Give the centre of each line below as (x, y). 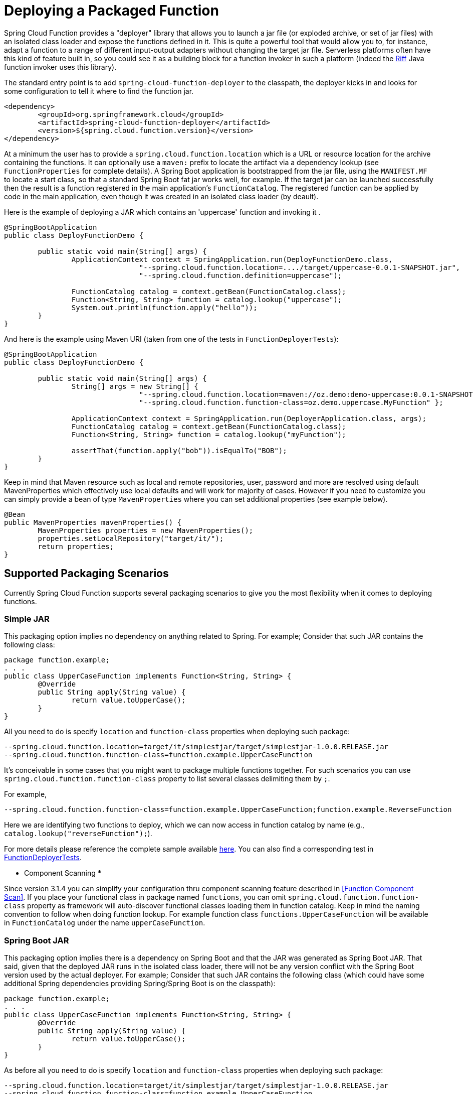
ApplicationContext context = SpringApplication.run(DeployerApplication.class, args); (249, 418)
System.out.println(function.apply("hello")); (164, 307)
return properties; (76, 546)
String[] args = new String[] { (135, 386)
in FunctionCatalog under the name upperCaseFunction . (105, 923)
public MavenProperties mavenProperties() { (93, 522)
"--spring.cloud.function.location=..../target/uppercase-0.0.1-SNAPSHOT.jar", (300, 267)
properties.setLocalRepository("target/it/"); (131, 538)
